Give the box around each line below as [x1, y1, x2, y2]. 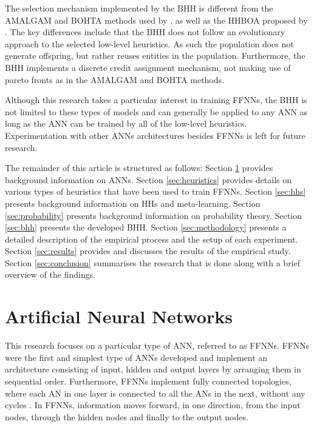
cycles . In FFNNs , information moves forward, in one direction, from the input [5, 398, 301, 411]
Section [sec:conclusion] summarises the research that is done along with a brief [5, 256, 301, 269]
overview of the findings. [5, 268, 96, 281]
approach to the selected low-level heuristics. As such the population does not [5, 37, 294, 50]
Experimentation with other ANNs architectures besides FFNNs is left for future [5, 129, 305, 141]
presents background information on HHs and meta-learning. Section [5, 197, 261, 209]
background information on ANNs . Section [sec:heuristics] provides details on [5, 173, 292, 186]
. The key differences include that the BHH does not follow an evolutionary [5, 25, 285, 38]
